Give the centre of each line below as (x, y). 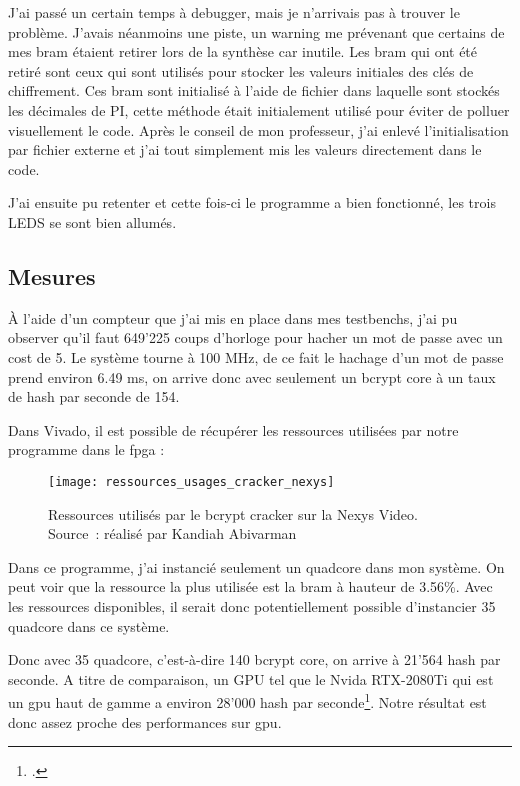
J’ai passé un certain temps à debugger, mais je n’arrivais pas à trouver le (234, 12)
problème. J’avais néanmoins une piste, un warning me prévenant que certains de (256, 31)
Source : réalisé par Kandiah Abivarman (172, 533)
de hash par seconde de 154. (94, 396)
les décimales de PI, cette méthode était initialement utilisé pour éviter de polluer (259, 109)
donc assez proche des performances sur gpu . (145, 721)
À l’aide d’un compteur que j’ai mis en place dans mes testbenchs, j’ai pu (233, 317)
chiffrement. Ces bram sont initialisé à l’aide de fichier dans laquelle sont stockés (254, 90)
